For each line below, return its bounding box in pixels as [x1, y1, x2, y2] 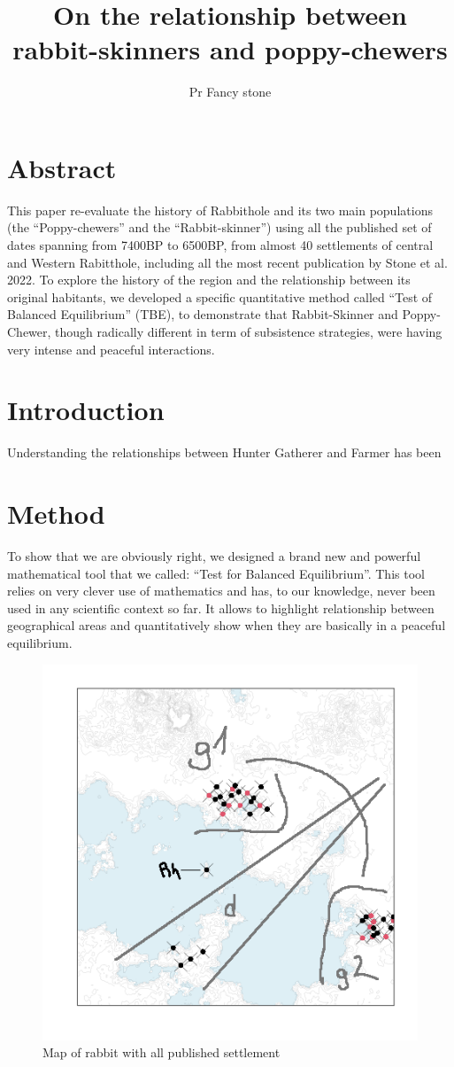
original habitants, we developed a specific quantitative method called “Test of [7, 287, 433, 306]
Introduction [7, 392, 165, 428]
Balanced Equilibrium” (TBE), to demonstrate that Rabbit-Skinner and [7, 305, 398, 323]
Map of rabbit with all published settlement [42, 1043, 281, 1062]
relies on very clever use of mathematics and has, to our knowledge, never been [7, 581, 435, 600]
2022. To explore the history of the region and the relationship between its [7, 270, 411, 289]
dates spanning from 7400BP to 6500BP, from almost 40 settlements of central [7, 236, 434, 254]
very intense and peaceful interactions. [7, 339, 215, 358]
